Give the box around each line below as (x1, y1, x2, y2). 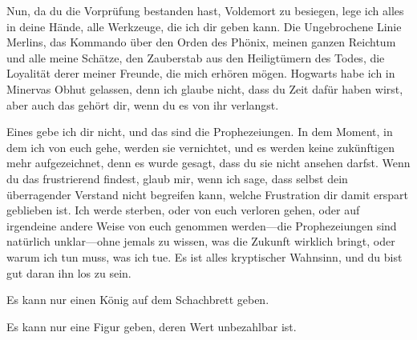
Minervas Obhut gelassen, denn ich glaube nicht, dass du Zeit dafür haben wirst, (6, 80, 403, 97)
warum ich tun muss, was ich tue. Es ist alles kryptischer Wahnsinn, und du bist (6, 248, 403, 265)
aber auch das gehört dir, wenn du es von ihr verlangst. (6, 96, 279, 113)
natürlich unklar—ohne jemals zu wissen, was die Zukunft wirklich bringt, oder (6, 233, 395, 250)
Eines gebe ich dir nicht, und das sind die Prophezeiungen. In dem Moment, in (6, 123, 393, 140)
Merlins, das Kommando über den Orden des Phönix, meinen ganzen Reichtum (6, 34, 396, 50)
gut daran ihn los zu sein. (6, 264, 132, 281)
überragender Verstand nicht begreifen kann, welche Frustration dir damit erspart (6, 186, 408, 202)
